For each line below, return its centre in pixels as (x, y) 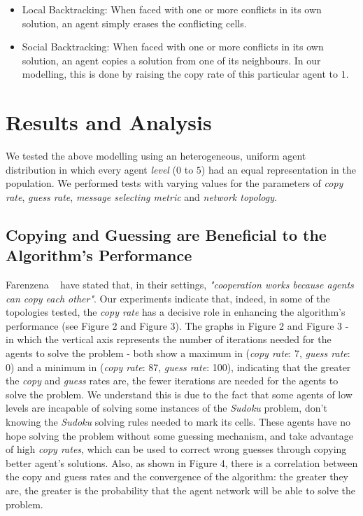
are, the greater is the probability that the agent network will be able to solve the (181, 490)
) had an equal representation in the (278, 169)
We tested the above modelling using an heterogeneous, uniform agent (156, 156)
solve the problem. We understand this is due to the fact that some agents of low (179, 394)
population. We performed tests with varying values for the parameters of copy (175, 183)
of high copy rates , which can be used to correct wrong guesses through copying (176, 449)
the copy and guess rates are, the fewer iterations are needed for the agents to (172, 381)
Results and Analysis (109, 122)
